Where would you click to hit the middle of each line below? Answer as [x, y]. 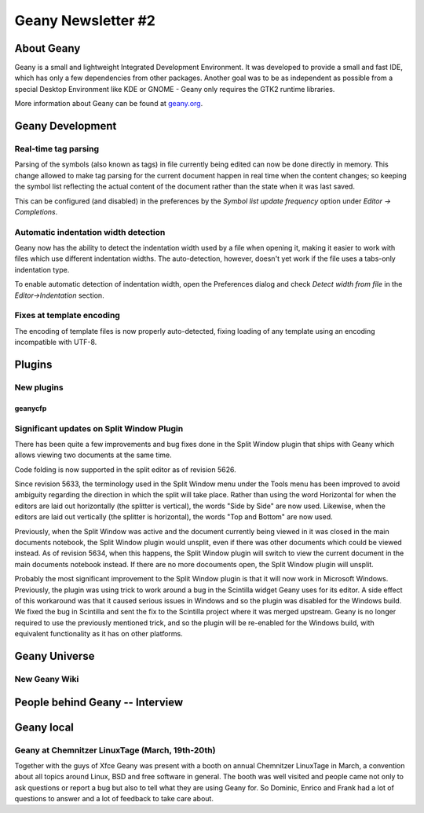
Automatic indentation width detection [90, 232]
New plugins [39, 387]
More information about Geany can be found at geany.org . [109, 104]
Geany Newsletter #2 [85, 20]
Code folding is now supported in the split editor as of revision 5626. [125, 469]
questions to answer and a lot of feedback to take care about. [114, 799]
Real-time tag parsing [57, 149]
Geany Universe [55, 656]
